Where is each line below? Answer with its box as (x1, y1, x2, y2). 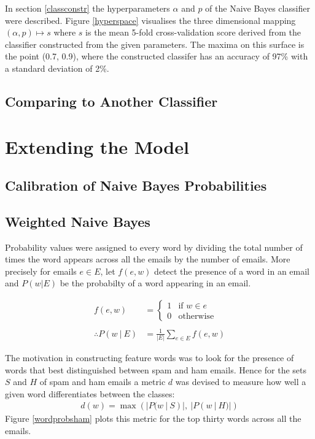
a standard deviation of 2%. (5, 61, 109, 74)
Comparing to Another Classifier (5, 91, 218, 110)
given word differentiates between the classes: (5, 387, 175, 400)
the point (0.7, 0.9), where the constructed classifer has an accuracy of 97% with (5, 50, 308, 63)
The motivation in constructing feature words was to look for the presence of (5, 351, 294, 364)
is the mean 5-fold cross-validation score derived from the (85, 26, 301, 39)
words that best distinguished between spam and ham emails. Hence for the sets (5, 363, 307, 376)
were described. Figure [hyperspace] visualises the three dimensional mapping (5, 13, 296, 26)
